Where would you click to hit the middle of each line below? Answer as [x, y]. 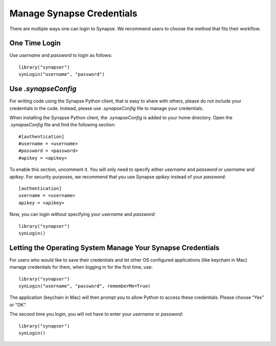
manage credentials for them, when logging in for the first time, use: [81, 267]
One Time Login [35, 43]
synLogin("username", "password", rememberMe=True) [85, 286]
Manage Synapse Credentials [73, 13]
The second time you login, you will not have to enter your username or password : [96, 314]
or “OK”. [18, 305]
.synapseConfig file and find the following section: [63, 125]
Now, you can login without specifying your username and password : [83, 214]
